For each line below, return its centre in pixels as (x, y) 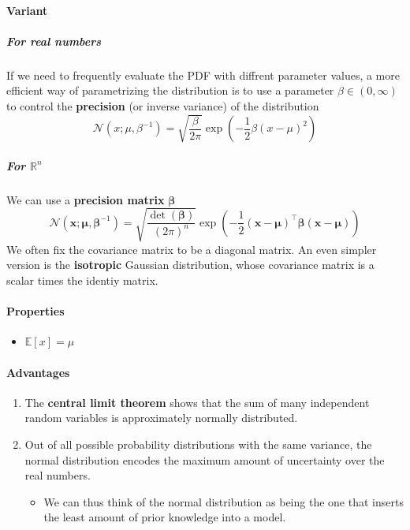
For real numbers (54, 41)
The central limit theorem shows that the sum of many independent (197, 402)
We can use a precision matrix (86, 199)
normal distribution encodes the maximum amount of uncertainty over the (205, 459)
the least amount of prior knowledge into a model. (165, 517)
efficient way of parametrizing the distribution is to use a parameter (170, 90)
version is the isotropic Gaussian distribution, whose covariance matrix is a (190, 265)
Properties (35, 311)
